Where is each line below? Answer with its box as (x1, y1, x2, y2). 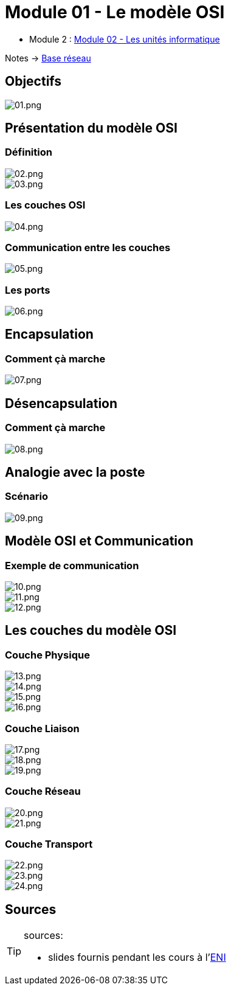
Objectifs (5, 74, 62, 89)
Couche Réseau (5, 785, 81, 798)
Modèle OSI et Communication (5, 533, 194, 549)
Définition (5, 146, 52, 159)
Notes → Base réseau (5, 52, 91, 63)
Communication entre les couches (5, 241, 171, 254)
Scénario (5, 490, 48, 503)
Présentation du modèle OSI (5, 120, 178, 136)
